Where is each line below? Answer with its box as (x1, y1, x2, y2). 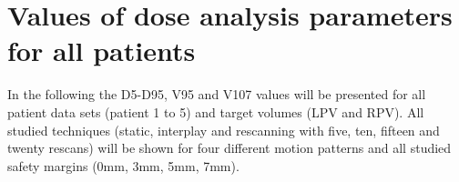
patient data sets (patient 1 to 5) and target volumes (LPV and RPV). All (7, 102, 424, 121)
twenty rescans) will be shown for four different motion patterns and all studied (7, 138, 452, 157)
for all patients (7, 32, 196, 69)
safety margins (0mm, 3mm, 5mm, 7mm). (7, 156, 240, 175)
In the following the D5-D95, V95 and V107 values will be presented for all (7, 85, 426, 104)
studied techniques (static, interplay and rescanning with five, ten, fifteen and (7, 120, 440, 139)
